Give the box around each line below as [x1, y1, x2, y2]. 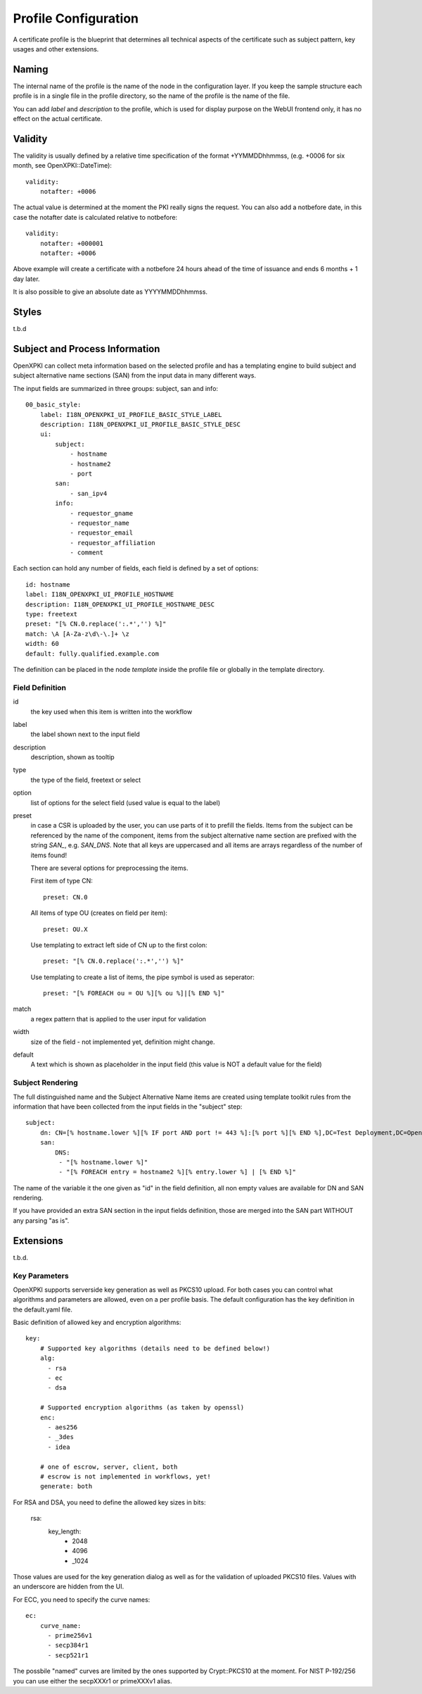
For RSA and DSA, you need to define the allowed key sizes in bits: [13, 1497, 206, 1507]
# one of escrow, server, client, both [39, 1462, 178, 1471]
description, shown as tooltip [30, 753, 115, 761]
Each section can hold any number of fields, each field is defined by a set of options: [13, 564, 259, 573]
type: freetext [25, 610, 78, 618]
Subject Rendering [13, 1078, 79, 1088]
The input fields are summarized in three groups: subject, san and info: [13, 384, 218, 392]
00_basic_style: [25, 401, 82, 409]
